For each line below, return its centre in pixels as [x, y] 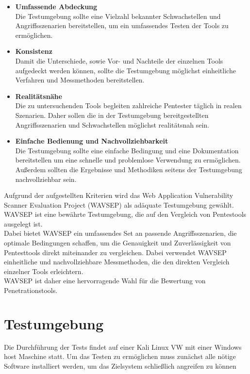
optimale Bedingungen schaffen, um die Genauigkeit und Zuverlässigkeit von [117, 243]
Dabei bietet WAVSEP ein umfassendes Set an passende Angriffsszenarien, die [120, 233]
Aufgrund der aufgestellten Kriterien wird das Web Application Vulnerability [119, 195]
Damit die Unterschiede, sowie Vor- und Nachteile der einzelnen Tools [119, 60]
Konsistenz [34, 51]
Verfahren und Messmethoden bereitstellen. [80, 80]
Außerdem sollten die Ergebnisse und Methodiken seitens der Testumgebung [129, 169]
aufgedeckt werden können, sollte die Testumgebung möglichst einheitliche [125, 70]
